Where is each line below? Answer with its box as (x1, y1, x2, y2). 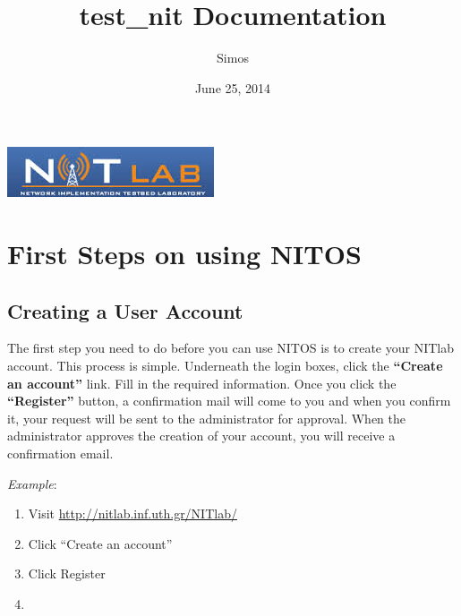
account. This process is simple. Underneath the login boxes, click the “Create (7, 356, 443, 375)
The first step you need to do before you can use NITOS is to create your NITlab (7, 338, 454, 357)
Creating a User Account (7, 296, 243, 324)
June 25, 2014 (194, 78, 271, 97)
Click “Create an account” (28, 534, 173, 552)
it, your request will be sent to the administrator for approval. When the (7, 408, 406, 427)
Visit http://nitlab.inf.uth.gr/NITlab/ (28, 504, 237, 523)
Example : (7, 474, 57, 492)
